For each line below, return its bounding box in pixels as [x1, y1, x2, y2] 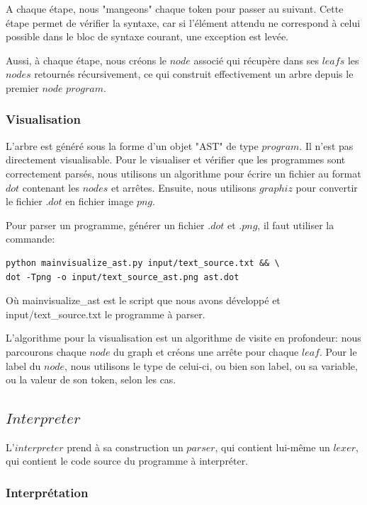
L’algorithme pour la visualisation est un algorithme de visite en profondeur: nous [6, 330, 361, 345]
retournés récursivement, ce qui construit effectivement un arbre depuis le [34, 66, 354, 81]
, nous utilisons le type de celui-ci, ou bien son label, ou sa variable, [64, 358, 358, 373]
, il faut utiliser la [257, 217, 334, 232]
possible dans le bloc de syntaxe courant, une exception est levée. [6, 29, 288, 44]
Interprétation [6, 484, 89, 501]
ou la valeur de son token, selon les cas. [6, 372, 176, 387]
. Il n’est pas [299, 138, 354, 153]
